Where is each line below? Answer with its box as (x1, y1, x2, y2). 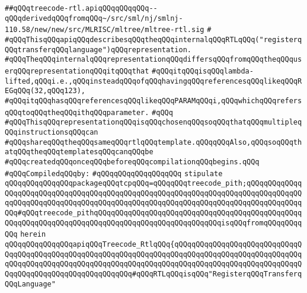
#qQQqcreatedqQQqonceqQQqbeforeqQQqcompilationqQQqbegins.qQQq (5, 157, 260, 166)
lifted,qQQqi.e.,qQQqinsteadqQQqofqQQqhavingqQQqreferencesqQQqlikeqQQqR (5, 77, 302, 85)
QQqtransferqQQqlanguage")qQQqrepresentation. (5, 45, 191, 54)
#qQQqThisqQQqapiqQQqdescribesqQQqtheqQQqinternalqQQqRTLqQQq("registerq (5, 35, 302, 44)
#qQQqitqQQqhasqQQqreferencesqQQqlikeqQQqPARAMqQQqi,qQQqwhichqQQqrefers (5, 96, 302, 105)
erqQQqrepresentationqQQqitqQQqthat (5, 66, 149, 75)
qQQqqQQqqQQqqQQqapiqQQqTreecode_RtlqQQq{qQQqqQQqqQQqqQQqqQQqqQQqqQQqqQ (5, 240, 302, 249)
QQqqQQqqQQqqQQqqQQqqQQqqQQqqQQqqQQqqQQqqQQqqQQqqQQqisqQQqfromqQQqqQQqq (5, 218, 302, 227)
